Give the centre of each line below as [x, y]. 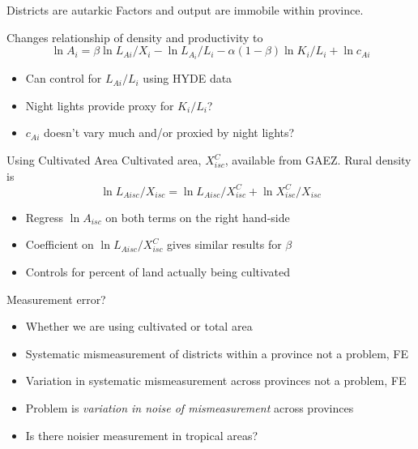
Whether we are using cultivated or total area [139, 326]
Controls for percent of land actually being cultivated [158, 271]
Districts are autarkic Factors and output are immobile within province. [185, 10]
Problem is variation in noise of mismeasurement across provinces [190, 407]
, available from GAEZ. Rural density [318, 160]
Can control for [64, 78]
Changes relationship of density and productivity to [135, 37]
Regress [45, 217]
